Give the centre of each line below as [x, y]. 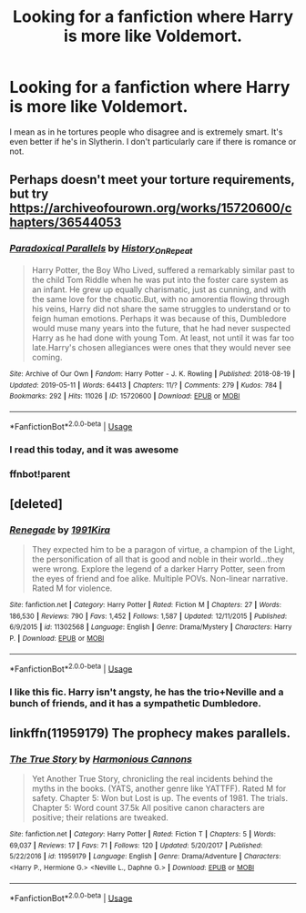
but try [29, 194]
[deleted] [36, 504]
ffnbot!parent [40, 474]
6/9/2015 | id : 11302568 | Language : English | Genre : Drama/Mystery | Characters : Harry [151, 627]
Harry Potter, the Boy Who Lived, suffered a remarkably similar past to [163, 269]
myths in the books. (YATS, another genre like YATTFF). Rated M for [159, 788]
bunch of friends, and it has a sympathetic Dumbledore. [135, 704]
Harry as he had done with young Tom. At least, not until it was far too [163, 338]
